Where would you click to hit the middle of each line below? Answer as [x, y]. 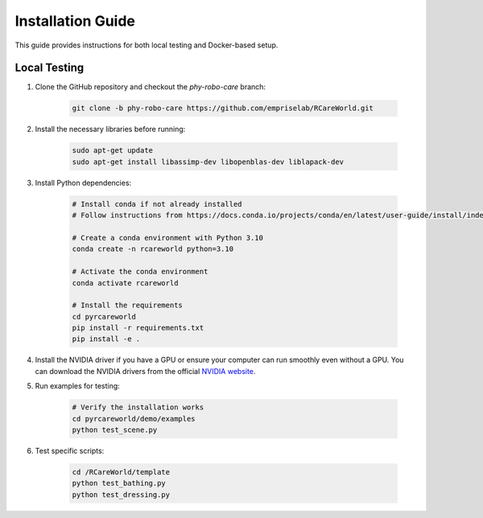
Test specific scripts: [70, 450]
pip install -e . [106, 339]
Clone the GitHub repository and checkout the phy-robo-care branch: [150, 87]
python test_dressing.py [121, 494]
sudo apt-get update [112, 150]
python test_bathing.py [119, 483]
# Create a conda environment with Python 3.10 [167, 238]
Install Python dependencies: [83, 183]
